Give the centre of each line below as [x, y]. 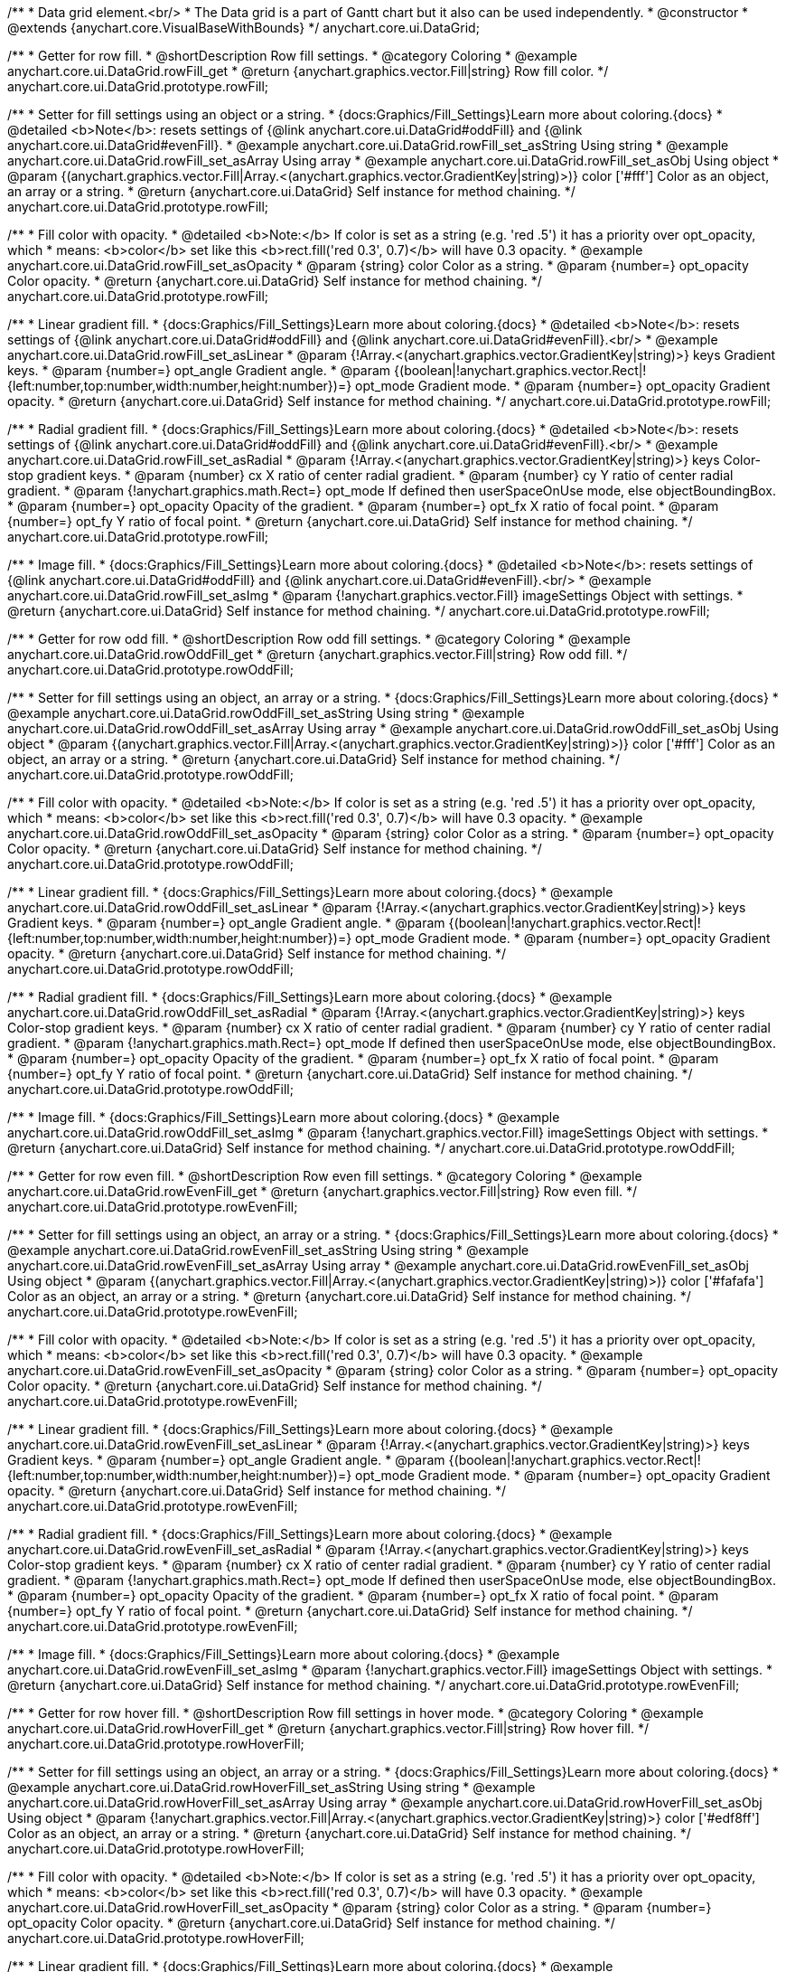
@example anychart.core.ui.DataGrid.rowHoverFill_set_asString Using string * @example [271, 1787]
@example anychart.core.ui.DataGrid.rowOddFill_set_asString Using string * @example [266, 713]
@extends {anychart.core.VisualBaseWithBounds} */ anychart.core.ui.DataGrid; [243, 28]
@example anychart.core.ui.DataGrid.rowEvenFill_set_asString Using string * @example [268, 1250]
